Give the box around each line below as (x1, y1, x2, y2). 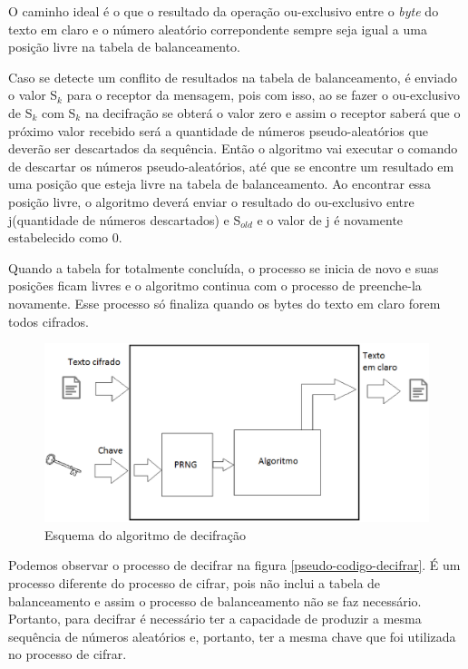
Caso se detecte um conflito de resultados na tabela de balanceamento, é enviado (8, 67, 457, 86)
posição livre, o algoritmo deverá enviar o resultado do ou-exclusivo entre (8, 192, 414, 211)
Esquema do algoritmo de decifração (44, 525, 247, 544)
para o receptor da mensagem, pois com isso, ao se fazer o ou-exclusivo (66, 85, 461, 104)
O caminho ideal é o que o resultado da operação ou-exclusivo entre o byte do (8, 2, 439, 20)
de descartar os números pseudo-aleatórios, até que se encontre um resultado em (8, 156, 454, 175)
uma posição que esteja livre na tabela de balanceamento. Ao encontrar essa (8, 174, 431, 193)
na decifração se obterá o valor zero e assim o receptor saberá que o (84, 103, 461, 122)
